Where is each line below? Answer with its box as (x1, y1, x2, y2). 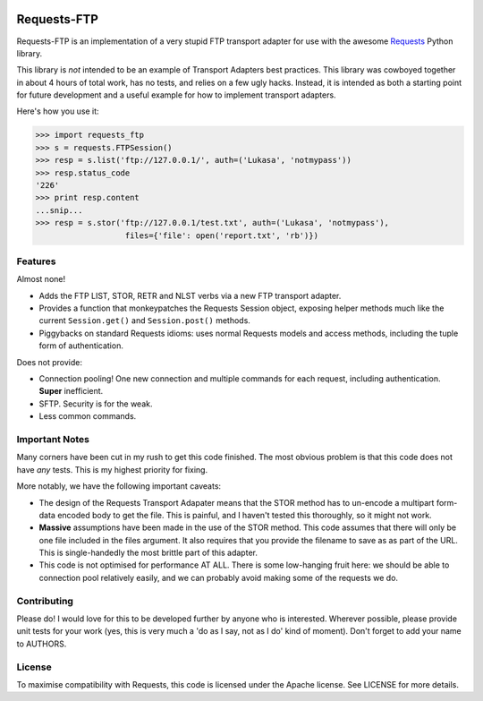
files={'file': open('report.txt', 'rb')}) (124, 230, 319, 241)
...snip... (35, 205, 83, 215)
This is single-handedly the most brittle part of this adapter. (38, 547, 258, 559)
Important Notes (16, 432, 89, 445)
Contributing (16, 594, 73, 607)
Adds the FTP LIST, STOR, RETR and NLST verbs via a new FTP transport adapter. (38, 290, 342, 301)
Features (16, 255, 56, 268)
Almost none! (16, 274, 66, 285)
